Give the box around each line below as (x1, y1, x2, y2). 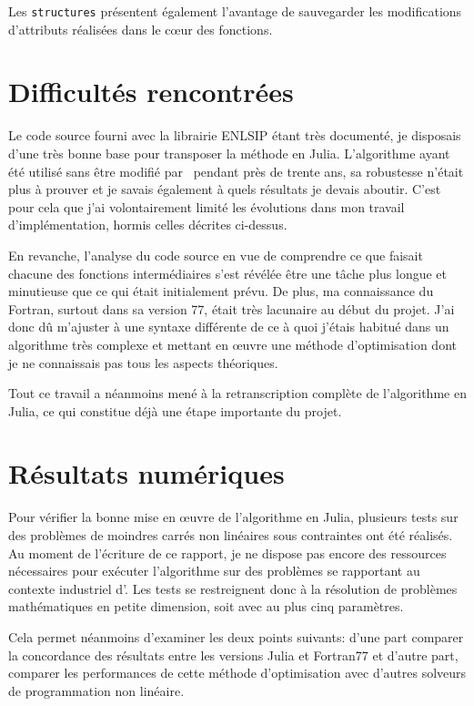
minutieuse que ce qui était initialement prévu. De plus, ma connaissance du (8, 281, 434, 301)
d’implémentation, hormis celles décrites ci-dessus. (8, 215, 287, 234)
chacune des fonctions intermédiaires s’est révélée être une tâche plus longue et (8, 263, 447, 282)
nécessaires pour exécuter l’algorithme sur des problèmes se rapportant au (8, 561, 420, 580)
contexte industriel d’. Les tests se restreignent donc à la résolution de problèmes (8, 578, 458, 598)
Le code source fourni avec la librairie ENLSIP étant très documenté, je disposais (8, 126, 461, 145)
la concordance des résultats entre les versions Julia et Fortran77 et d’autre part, (8, 645, 459, 664)
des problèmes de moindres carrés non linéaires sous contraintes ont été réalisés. (8, 526, 453, 544)
